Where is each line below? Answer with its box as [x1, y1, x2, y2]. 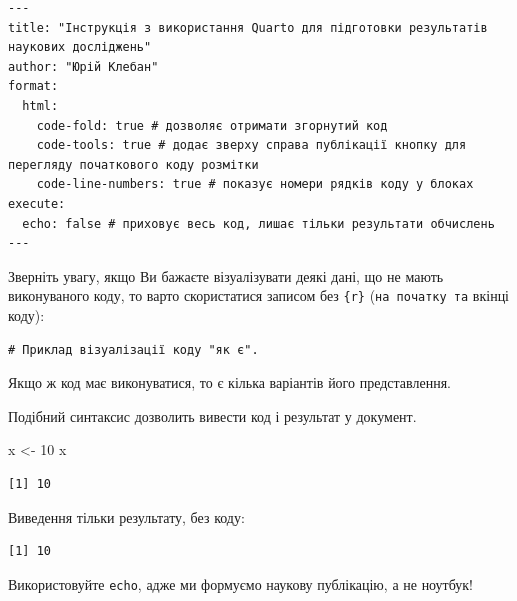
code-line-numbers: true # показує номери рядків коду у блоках [36, 177, 474, 192]
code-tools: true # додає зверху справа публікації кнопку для [36, 138, 467, 153]
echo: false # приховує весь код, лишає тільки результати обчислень [22, 216, 495, 231]
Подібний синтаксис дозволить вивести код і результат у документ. [8, 405, 417, 426]
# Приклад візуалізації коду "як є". [8, 342, 259, 357]
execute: [8, 196, 66, 211]
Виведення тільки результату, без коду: [8, 506, 245, 527]
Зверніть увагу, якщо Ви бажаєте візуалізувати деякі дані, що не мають [8, 265, 444, 286]
